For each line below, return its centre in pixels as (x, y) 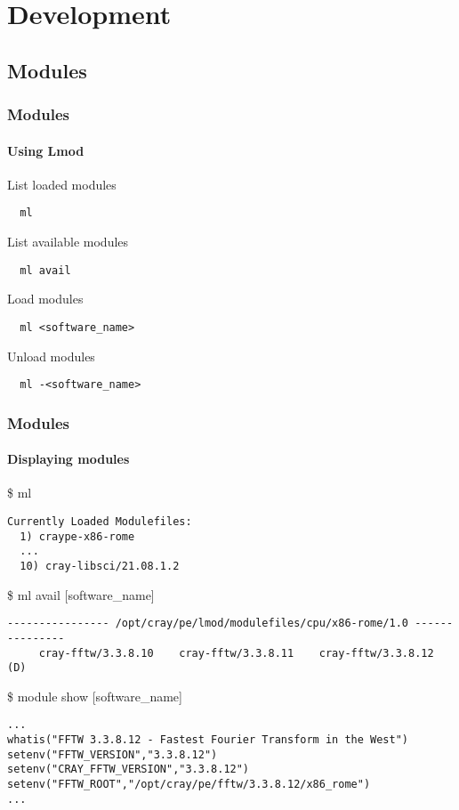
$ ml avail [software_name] (81, 594)
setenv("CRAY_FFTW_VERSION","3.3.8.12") (129, 769)
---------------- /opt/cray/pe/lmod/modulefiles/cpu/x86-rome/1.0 (208, 624)
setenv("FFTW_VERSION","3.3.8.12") (113, 754)
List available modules (68, 242)
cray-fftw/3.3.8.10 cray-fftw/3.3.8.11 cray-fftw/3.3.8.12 (236, 653)
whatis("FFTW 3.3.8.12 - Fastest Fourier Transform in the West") (208, 740)
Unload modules (51, 356)
